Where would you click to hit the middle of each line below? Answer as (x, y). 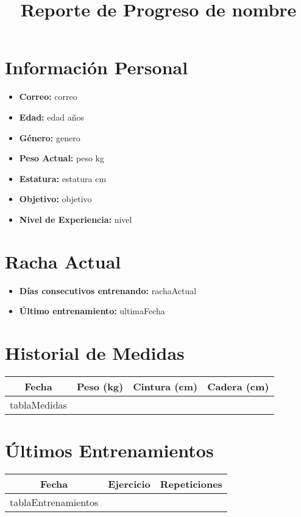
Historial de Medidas (95, 352)
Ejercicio (129, 484)
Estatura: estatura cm (63, 178)
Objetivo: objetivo (55, 199)
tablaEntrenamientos (54, 502)
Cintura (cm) (165, 386)
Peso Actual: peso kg (62, 158)
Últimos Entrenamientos (109, 450)
